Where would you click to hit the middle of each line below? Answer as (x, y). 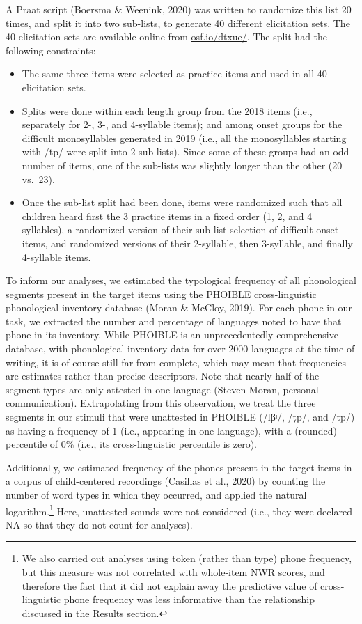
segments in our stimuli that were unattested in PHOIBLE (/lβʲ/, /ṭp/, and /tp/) (180, 417)
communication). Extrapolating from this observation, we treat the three (161, 403)
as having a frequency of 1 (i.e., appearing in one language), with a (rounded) (171, 430)
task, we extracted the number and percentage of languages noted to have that (174, 321)
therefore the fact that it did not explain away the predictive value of (170, 585)
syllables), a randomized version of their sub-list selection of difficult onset (180, 229)
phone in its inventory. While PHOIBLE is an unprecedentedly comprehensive (172, 335)
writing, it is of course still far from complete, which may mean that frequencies (176, 362)
